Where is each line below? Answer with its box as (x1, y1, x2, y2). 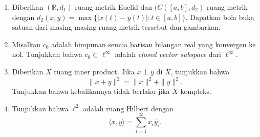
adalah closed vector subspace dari (115, 49, 221, 60)
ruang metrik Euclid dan (75, 2, 153, 12)
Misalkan (12, 38, 41, 49)
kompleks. (180, 86, 211, 96)
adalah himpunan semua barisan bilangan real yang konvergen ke (51, 38, 256, 49)
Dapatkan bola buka (190, 11, 254, 22)
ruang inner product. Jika (54, 66, 135, 76)
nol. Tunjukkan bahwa (12, 49, 82, 60)
